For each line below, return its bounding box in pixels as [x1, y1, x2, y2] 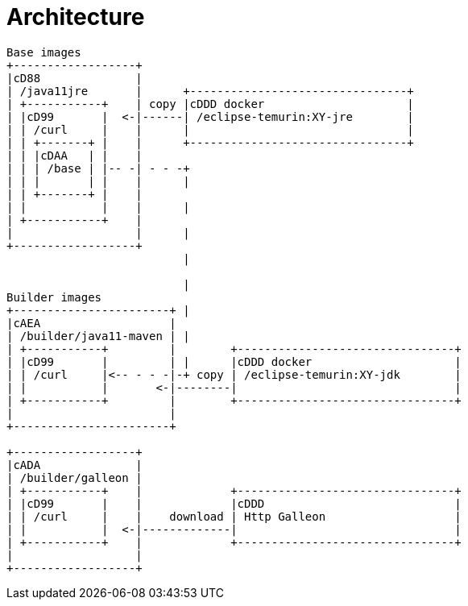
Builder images [6, 290, 102, 304]
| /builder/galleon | [6, 471, 143, 484]
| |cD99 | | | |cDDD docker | [6, 355, 462, 368]
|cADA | [6, 458, 143, 471]
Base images [6, 45, 81, 59]
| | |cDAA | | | [6, 148, 143, 162]
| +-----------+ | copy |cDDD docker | [6, 97, 414, 110]
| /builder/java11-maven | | [6, 329, 190, 342]
